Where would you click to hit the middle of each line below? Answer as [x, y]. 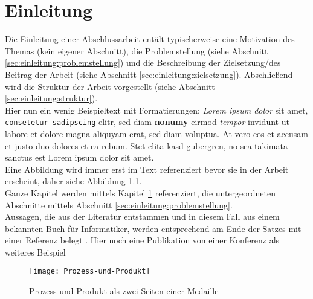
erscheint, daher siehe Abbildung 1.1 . [73, 181]
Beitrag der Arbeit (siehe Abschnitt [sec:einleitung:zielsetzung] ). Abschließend [149, 74]
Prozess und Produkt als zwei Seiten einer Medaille [124, 291]
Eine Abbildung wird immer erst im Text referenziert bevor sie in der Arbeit [147, 169]
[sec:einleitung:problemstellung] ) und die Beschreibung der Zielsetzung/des [143, 63]
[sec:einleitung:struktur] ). [51, 98]
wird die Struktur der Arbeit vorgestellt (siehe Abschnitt [110, 86]
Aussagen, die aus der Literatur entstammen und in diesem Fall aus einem [142, 217]
